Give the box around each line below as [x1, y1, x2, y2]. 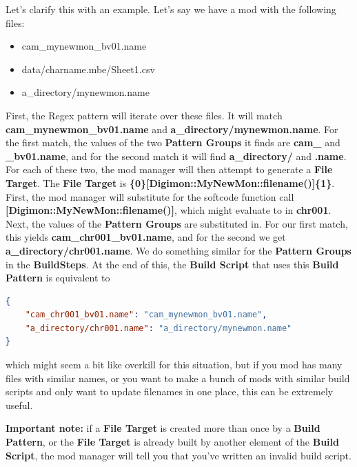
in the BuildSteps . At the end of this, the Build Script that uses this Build [6, 257, 339, 271]
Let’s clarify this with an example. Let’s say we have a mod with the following [6, 2, 336, 16]
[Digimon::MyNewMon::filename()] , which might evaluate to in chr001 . [6, 203, 331, 217]
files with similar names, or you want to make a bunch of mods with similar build [6, 370, 350, 385]
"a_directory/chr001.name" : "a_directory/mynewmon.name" [25, 323, 292, 333]
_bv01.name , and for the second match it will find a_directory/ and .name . [6, 148, 347, 163]
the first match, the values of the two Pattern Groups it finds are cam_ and [6, 135, 340, 150]
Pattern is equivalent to [6, 270, 110, 285]
